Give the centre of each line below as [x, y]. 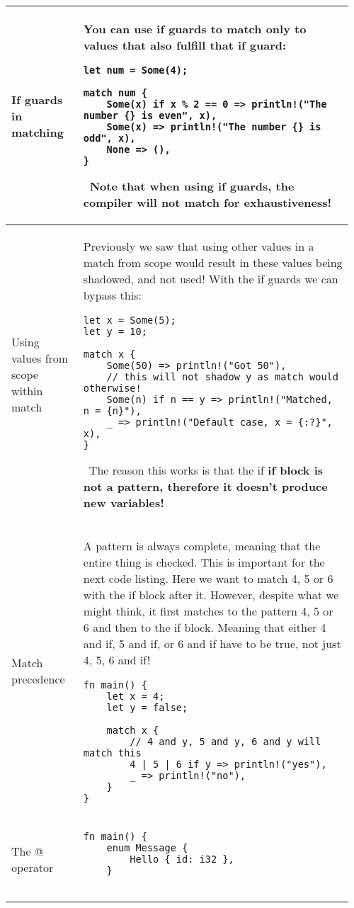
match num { [115, 93]
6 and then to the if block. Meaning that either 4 [205, 627]
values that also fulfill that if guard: [185, 45]
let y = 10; [115, 331]
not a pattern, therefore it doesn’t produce [205, 486]
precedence [38, 679]
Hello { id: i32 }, [182, 859]
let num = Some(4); [136, 70]
